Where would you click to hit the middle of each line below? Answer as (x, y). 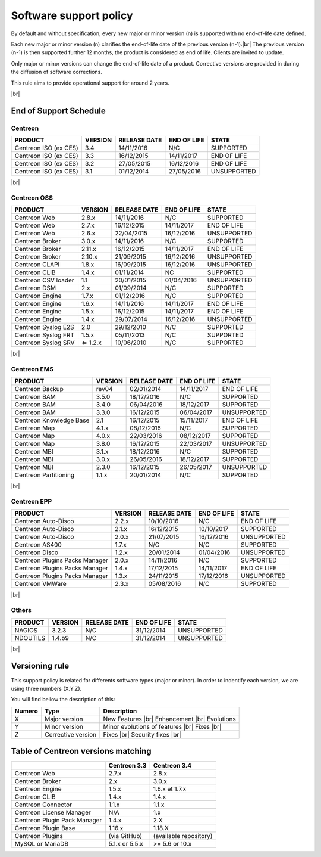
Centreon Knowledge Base (52, 420)
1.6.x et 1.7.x (170, 789)
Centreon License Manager (53, 812)
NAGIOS (26, 630)
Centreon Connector (43, 805)
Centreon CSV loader (44, 280)
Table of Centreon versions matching (81, 751)
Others (21, 610)
